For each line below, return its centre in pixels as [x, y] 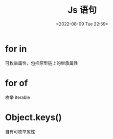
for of [17, 83]
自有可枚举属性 [20, 131]
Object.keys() [34, 117]
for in [16, 49]
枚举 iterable [18, 97]
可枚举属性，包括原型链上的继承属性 [42, 63]
